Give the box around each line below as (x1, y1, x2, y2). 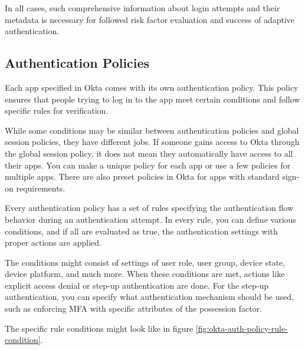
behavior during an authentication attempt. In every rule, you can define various (5, 213, 296, 225)
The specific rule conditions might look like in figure (5, 322, 194, 334)
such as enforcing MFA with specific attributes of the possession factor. (5, 302, 263, 315)
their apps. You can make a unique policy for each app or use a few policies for (5, 159, 291, 171)
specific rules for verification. (5, 104, 109, 117)
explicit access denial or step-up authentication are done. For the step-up (5, 279, 269, 291)
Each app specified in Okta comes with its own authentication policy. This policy (5, 81, 299, 93)
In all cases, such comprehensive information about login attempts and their (5, 2, 280, 14)
